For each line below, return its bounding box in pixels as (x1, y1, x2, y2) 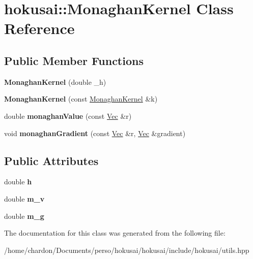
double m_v (4, 193, 45, 204)
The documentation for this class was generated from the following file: (4, 228, 226, 238)
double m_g (4, 210, 44, 221)
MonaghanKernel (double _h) (4, 76, 106, 87)
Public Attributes (4, 152, 99, 168)
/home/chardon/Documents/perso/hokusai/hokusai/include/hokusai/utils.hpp (4, 244, 249, 255)
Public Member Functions (4, 52, 144, 68)
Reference (4, 18, 75, 39)
